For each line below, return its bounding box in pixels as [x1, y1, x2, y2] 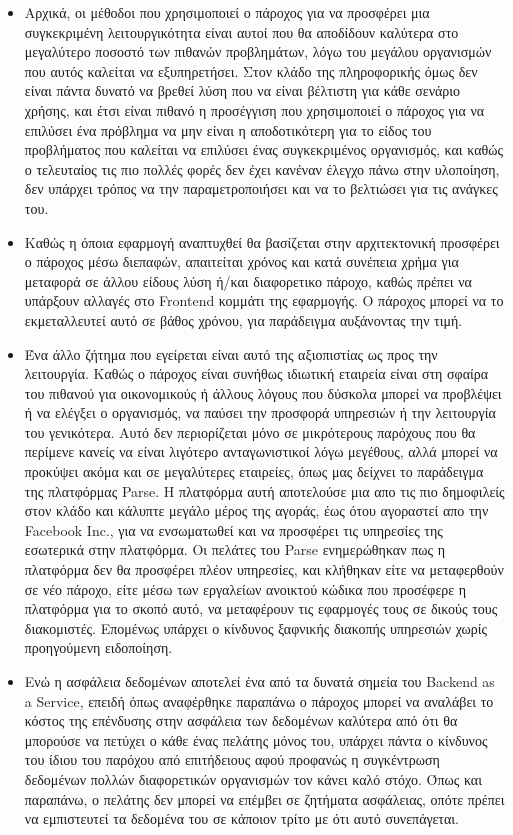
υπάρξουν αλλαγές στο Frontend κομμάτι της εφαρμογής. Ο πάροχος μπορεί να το [24, 290, 504, 311]
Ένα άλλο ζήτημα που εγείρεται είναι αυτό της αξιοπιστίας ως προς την [24, 343, 438, 364]
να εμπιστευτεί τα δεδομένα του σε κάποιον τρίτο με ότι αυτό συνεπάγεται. [24, 808, 459, 829]
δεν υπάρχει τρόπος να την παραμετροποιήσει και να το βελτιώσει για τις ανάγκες [24, 178, 498, 199]
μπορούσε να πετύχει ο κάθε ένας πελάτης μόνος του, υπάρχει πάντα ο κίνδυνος [24, 729, 488, 750]
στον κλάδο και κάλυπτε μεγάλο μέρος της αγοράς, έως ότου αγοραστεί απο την [24, 500, 489, 521]
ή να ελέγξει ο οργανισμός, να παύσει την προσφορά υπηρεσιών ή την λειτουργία [24, 402, 496, 423]
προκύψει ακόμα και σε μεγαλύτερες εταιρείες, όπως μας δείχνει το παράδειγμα [24, 461, 484, 482]
